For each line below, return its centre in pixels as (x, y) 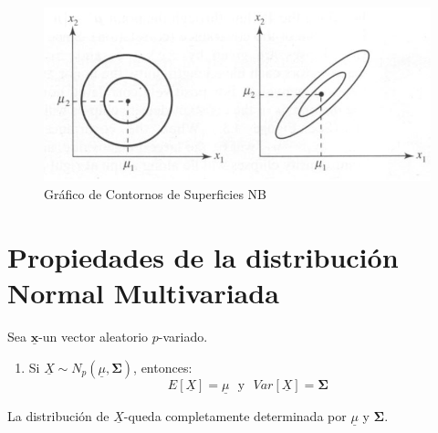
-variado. (183, 336)
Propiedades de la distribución (203, 256)
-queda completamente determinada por (235, 415)
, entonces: (163, 367)
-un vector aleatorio (94, 336)
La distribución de (58, 415)
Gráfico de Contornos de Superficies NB (156, 194)
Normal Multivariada (143, 292)
